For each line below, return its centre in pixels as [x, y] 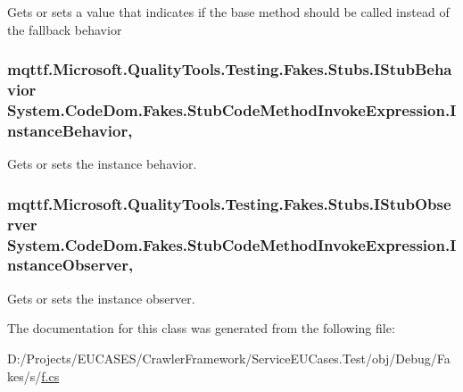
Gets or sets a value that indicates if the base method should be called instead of [228, 12]
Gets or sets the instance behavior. [102, 164]
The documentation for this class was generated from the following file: [201, 328]
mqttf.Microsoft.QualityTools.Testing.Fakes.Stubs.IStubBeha [230, 69]
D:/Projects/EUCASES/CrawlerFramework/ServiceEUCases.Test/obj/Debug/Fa [229, 358]
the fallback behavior [65, 29]
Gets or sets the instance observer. [101, 298]
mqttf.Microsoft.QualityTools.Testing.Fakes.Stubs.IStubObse [229, 203]
